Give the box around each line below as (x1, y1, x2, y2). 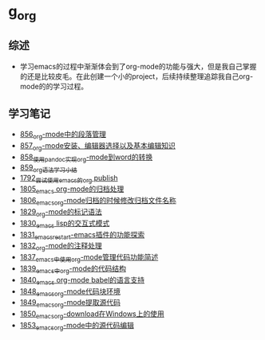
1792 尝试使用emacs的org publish (19, 173, 118, 185)
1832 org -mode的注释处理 (19, 241, 102, 252)
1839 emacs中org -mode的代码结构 (19, 264, 126, 275)
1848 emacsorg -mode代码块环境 (19, 286, 121, 298)
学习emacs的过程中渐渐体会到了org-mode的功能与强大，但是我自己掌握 (19, 61, 257, 71)
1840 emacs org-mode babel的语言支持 (19, 275, 145, 287)
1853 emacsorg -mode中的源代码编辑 (19, 320, 134, 332)
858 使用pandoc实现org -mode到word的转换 (19, 152, 153, 163)
